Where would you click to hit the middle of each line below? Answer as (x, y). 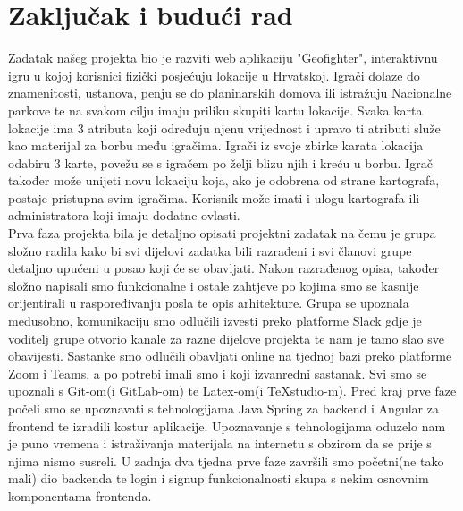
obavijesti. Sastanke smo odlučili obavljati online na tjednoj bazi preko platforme (230, 356)
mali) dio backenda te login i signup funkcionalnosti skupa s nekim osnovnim (219, 478)
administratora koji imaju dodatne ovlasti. (124, 215)
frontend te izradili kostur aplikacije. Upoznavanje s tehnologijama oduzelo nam (227, 426)
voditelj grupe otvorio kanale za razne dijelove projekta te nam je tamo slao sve (226, 338)
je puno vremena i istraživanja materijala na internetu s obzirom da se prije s (220, 443)
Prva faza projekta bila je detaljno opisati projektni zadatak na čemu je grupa (222, 233)
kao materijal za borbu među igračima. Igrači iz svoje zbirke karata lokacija (216, 145)
